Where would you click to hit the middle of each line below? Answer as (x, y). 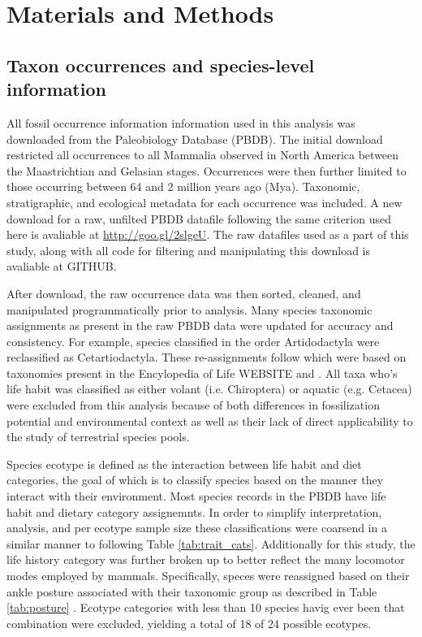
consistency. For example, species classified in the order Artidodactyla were (193, 341)
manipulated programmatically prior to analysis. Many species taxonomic (189, 309)
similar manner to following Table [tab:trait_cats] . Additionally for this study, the (211, 543)
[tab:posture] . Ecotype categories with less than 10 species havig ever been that (206, 607)
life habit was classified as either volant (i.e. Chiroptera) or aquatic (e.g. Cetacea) (209, 389)
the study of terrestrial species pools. (98, 437)
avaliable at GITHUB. (62, 266)
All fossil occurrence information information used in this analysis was (181, 122)
